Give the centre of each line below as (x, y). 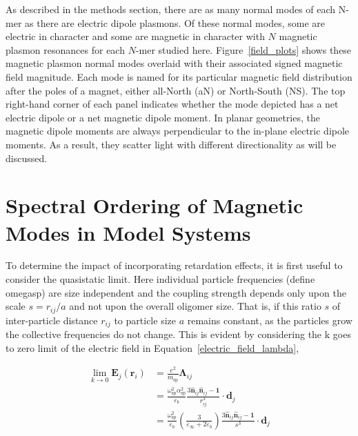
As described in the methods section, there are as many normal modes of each (171, 9)
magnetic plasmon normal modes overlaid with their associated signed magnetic (174, 63)
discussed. (27, 158)
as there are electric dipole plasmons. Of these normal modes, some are (175, 22)
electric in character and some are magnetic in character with (135, 36)
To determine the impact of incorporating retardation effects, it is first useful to (174, 265)
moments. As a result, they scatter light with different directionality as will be (171, 144)
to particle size (145, 320)
